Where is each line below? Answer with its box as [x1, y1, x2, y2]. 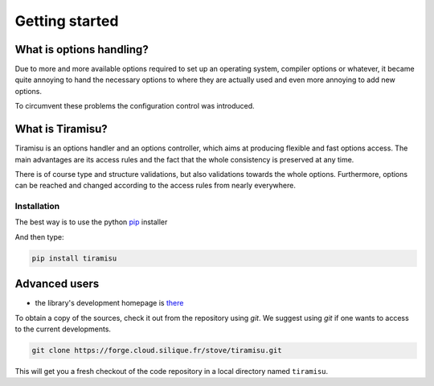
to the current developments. [14, 324, 112, 334]
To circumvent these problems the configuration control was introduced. [14, 101, 255, 111]
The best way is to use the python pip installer [14, 217, 168, 227]
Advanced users [14, 277, 100, 291]
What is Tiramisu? [14, 122, 108, 136]
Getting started [14, 12, 119, 30]
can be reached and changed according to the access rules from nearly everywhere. [14, 181, 297, 191]
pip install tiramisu [31, 253, 117, 263]
